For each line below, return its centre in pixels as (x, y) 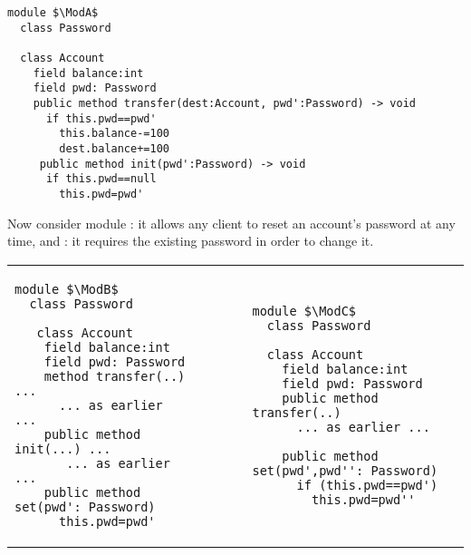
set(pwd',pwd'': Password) (345, 470)
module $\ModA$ (53, 13)
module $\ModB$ (67, 289)
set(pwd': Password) (85, 506)
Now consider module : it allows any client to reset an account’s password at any (231, 223)
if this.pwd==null (101, 179)
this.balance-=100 (114, 134)
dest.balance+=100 (114, 148)
